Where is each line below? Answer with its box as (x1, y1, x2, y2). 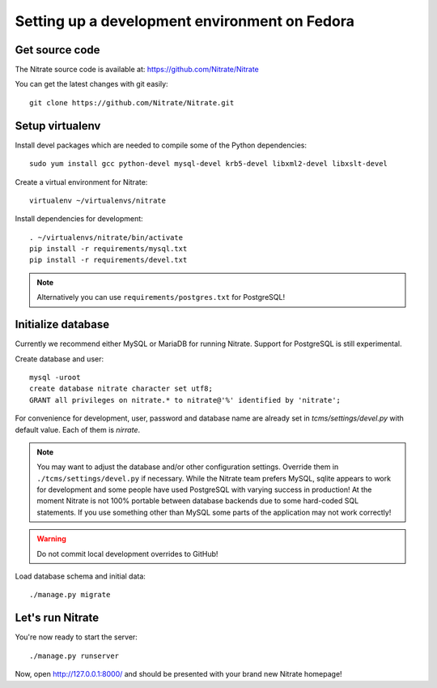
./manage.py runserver (29, 651, 120, 660)
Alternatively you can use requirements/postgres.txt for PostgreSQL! (36, 293, 286, 302)
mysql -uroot (29, 373, 81, 382)
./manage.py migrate (29, 590, 111, 600)
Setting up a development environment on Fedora (15, 12, 355, 30)
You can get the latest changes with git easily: (15, 79, 169, 89)
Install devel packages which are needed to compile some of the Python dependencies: (15, 140, 308, 150)
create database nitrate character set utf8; (29, 384, 214, 393)
